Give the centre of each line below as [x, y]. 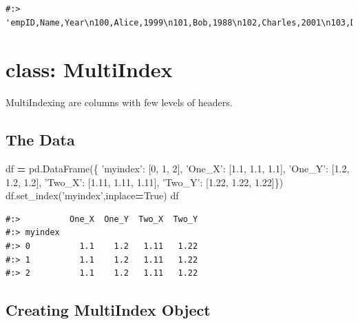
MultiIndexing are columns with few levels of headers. [119, 102]
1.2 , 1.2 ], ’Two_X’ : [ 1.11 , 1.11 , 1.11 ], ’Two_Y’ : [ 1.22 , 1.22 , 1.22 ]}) [145, 182]
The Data [40, 140]
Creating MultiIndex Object [108, 310]
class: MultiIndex [89, 69]
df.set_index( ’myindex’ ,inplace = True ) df [92, 195]
